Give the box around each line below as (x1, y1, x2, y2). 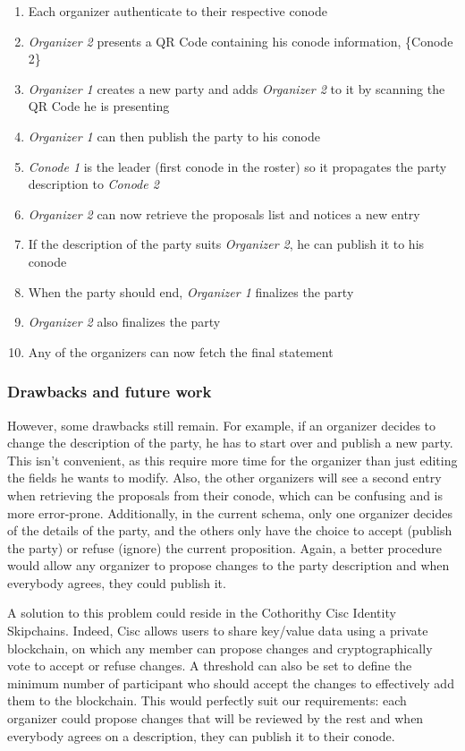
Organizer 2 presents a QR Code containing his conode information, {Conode (28, 31, 453, 50)
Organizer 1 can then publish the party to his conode (28, 126, 320, 145)
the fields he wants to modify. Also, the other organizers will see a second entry (7, 468, 442, 487)
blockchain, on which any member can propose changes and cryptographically (7, 638, 433, 657)
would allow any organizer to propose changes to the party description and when (7, 556, 450, 575)
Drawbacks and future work (7, 380, 212, 403)
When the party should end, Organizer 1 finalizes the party (28, 282, 354, 301)
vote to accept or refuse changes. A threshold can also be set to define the (7, 656, 412, 675)
